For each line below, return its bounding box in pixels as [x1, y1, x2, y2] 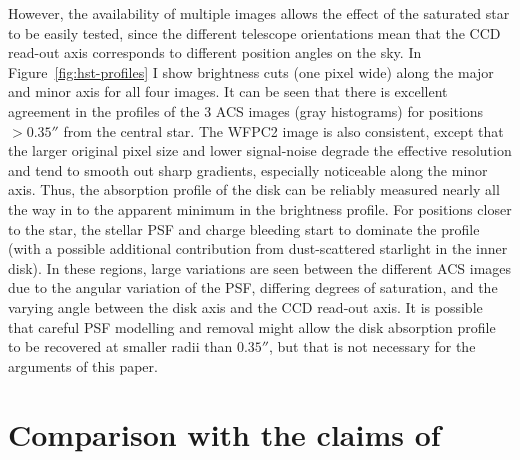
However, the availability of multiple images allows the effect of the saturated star [8, 3, 510, 23]
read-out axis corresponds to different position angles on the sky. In [8, 42, 422, 63]
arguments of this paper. [8, 355, 158, 376]
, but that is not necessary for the [268, 336, 476, 357]
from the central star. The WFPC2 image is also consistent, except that [63, 120, 504, 141]
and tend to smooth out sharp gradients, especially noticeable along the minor [8, 159, 488, 180]
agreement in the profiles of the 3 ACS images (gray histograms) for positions [8, 100, 484, 121]
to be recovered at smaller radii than [8, 336, 233, 357]
